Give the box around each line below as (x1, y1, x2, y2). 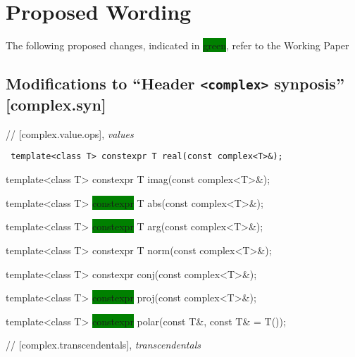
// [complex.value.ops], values (6, 126, 134, 141)
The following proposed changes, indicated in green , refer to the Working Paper (6, 38, 349, 53)
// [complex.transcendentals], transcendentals (6, 337, 201, 352)
